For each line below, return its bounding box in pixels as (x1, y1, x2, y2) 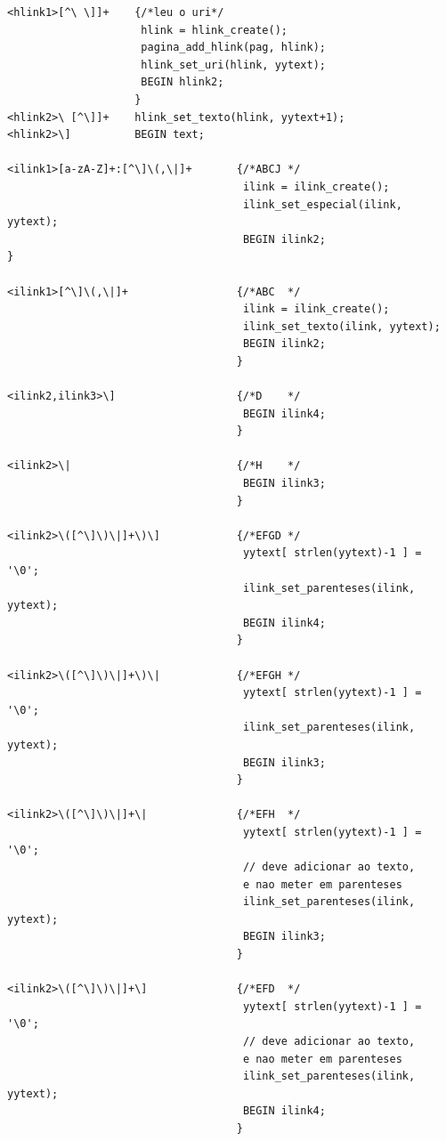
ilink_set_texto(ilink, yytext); (242, 320, 441, 333)
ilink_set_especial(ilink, (242, 198, 402, 211)
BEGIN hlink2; (141, 76, 224, 89)
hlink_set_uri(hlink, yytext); (141, 58, 326, 71)
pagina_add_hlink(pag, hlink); (141, 41, 326, 54)
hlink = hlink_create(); (141, 23, 288, 36)
